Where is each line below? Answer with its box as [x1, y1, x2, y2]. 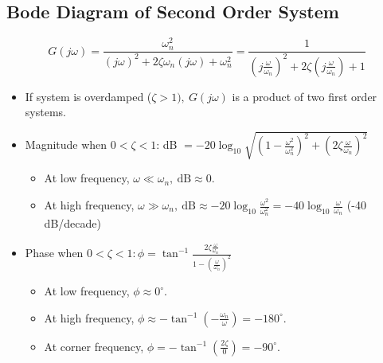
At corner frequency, [44, 338, 144, 354]
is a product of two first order [232, 88, 377, 104]
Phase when [25, 244, 84, 261]
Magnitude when [25, 136, 107, 153]
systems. [25, 103, 66, 120]
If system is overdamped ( [25, 88, 152, 104]
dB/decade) [44, 215, 101, 232]
